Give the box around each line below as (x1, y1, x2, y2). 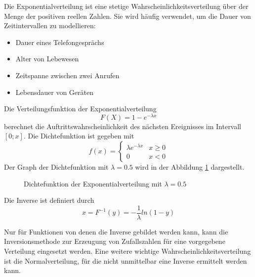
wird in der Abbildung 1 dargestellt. (135, 162, 245, 172)
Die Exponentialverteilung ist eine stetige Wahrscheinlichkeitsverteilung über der (4, 1, 249, 11)
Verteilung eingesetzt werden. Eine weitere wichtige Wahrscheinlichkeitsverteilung (4, 246, 251, 256)
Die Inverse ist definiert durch (4, 195, 94, 205)
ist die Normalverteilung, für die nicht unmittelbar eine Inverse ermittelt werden (4, 255, 247, 266)
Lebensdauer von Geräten (15, 87, 93, 97)
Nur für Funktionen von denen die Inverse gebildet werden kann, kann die (4, 226, 228, 236)
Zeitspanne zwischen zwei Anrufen (15, 70, 120, 80)
